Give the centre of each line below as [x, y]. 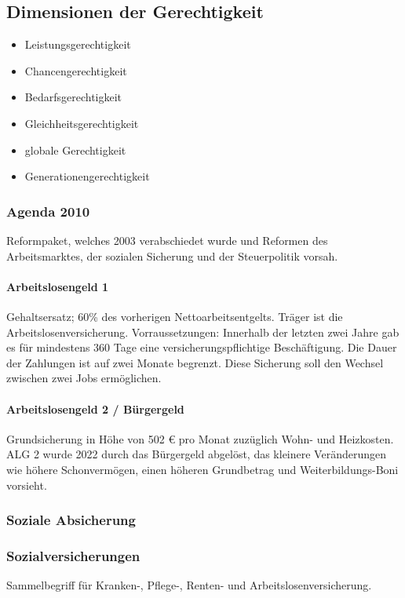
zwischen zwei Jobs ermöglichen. [84, 378]
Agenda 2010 [48, 211]
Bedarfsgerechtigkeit [73, 97]
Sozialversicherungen [73, 555]
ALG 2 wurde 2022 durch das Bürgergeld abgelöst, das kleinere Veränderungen [197, 454]
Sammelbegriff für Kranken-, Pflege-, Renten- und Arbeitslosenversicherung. [189, 585]
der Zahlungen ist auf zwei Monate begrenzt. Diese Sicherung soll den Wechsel [195, 362]
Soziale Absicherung [71, 520]
